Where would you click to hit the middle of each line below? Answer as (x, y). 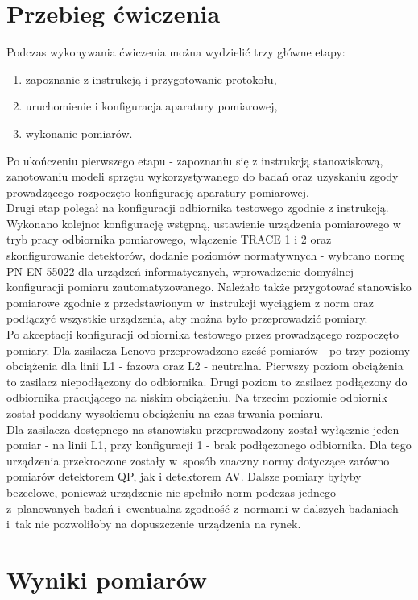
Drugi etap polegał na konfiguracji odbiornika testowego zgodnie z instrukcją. (198, 208)
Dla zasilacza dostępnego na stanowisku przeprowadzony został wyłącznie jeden (203, 429)
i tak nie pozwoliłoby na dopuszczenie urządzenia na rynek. (154, 524)
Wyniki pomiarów (107, 579)
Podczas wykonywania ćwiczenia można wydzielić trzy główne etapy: (176, 52)
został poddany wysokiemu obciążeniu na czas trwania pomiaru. (165, 413)
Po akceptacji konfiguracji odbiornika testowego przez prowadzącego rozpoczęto (203, 334)
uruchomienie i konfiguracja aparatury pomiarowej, (151, 106)
